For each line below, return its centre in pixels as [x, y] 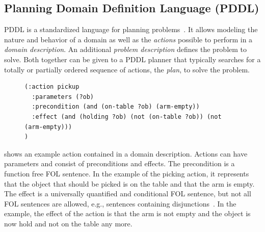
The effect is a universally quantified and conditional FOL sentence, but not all [128, 194]
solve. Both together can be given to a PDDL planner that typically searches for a [132, 59]
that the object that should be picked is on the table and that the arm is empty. [129, 183]
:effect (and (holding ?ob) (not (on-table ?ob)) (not [127, 117]
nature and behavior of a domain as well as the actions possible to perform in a [128, 39]
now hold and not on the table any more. [68, 223]
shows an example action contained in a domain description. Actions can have [126, 153]
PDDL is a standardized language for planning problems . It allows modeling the [131, 29]
